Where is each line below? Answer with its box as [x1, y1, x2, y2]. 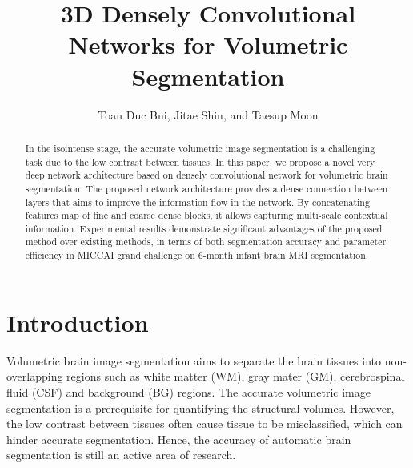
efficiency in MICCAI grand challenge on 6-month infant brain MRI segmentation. [25, 248, 369, 262]
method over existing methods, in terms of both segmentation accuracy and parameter [25, 235, 387, 248]
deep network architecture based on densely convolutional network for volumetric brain [25, 168, 388, 182]
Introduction [6, 305, 149, 338]
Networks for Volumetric [68, 28, 348, 61]
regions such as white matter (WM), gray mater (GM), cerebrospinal [66, 368, 405, 385]
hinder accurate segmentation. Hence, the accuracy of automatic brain [6, 430, 351, 447]
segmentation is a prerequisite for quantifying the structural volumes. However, [6, 399, 395, 416]
